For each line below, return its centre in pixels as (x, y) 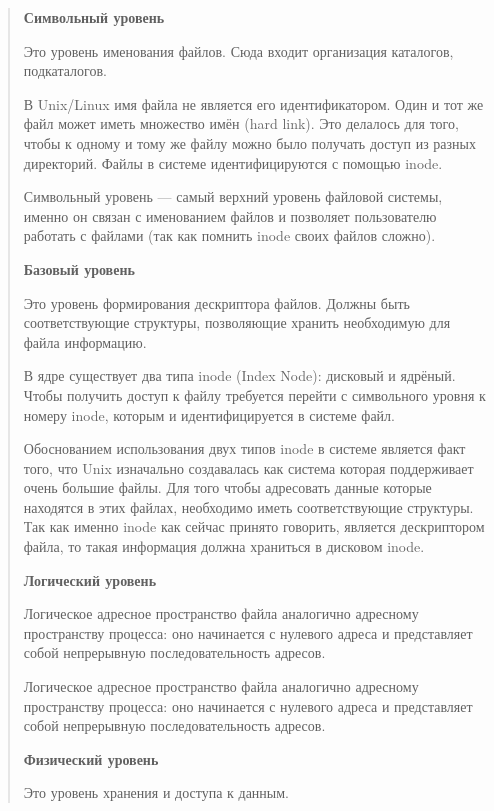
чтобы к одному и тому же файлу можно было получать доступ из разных (249, 142)
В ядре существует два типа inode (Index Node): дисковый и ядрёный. (239, 375)
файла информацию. (85, 341)
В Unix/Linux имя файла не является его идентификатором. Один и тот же (253, 103)
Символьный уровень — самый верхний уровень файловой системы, (233, 196)
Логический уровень (90, 579)
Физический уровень (91, 758)
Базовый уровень (79, 268)
